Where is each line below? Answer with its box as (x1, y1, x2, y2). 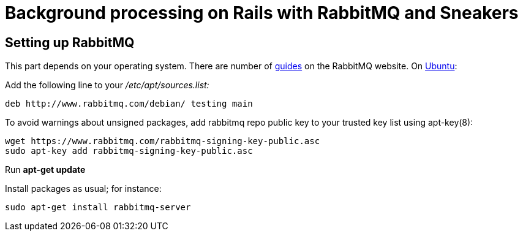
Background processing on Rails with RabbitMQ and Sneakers (5, 2, 519, 23)
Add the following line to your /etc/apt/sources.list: (5, 80, 209, 91)
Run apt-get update (5, 164, 86, 175)
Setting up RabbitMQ (5, 34, 135, 50)
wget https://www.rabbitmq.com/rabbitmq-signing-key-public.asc (5, 136, 320, 147)
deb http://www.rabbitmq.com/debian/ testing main (5, 99, 253, 109)
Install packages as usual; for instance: (5, 183, 162, 194)
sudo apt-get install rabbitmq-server (5, 202, 191, 213)
